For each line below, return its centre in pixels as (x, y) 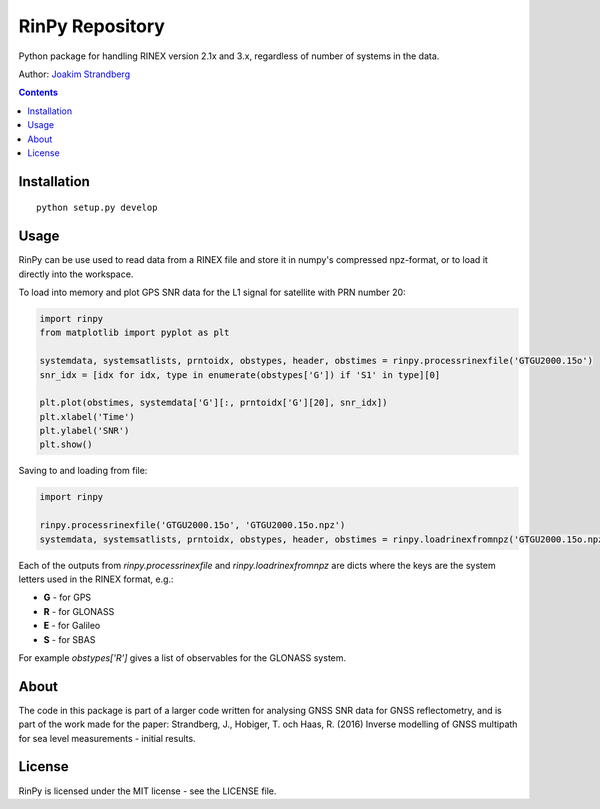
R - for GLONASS (79, 611)
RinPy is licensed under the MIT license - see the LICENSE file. (147, 791)
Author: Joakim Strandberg (74, 74)
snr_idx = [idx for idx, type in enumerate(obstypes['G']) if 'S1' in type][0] (240, 374)
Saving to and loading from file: (83, 471)
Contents (38, 92)
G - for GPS (67, 597)
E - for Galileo (72, 626)
